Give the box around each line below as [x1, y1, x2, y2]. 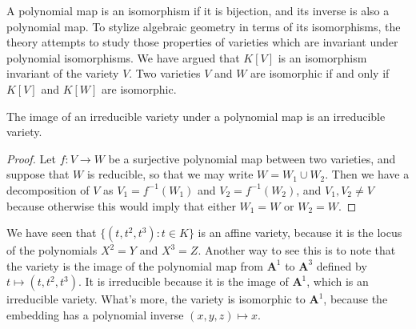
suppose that [6, 166, 70, 183]
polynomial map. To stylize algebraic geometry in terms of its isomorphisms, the [6, 18, 401, 34]
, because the [323, 291, 388, 307]
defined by [316, 257, 367, 274]
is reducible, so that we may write [86, 166, 254, 183]
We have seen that [6, 224, 97, 241]
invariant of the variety [6, 65, 119, 82]
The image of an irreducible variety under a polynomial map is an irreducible [6, 107, 386, 124]
